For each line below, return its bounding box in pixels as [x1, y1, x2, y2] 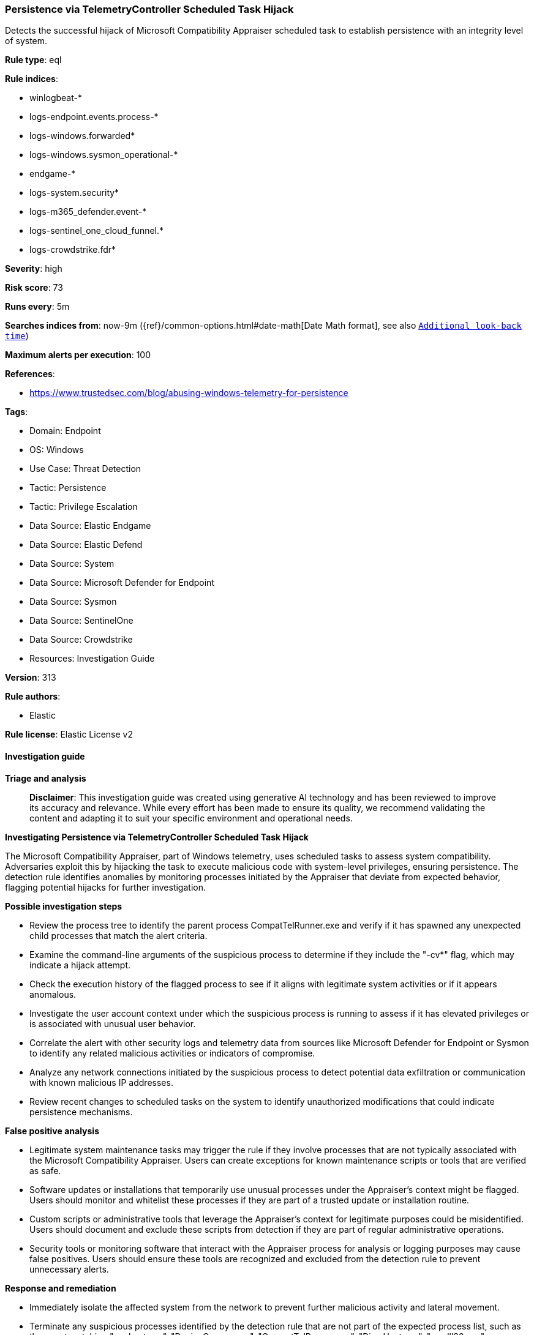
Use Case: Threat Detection [29, 463, 141, 474]
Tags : [5, 406, 28, 417]
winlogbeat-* [29, 92, 82, 103]
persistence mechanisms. [29, 1106, 133, 1117]
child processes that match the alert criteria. [29, 930, 208, 941]
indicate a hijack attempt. [29, 959, 130, 970]
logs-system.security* [29, 187, 119, 198]
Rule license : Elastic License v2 [5, 729, 133, 740]
